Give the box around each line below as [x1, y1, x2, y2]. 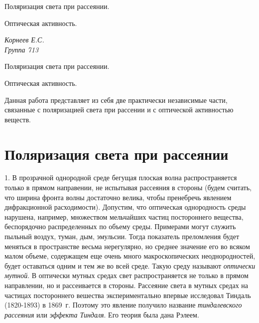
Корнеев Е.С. [4, 34, 44, 45]
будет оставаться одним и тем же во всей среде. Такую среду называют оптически [4, 260, 256, 271]
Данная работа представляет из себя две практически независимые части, [4, 94, 228, 105]
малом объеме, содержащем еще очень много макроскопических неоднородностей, [4, 251, 256, 261]
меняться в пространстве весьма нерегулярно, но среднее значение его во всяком [4, 241, 250, 251]
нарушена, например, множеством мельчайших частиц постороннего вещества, [4, 211, 244, 222]
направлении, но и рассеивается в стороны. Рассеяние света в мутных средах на [4, 280, 249, 290]
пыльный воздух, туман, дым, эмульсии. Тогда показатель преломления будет [4, 231, 240, 242]
